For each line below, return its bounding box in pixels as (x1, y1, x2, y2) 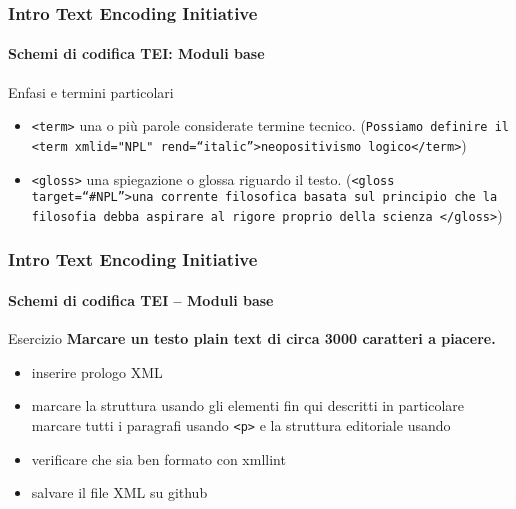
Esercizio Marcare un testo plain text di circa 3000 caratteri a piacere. (8, 328, 496, 349)
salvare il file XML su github (31, 482, 208, 503)
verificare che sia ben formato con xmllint (31, 448, 286, 469)
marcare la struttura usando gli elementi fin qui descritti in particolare (31, 395, 464, 416)
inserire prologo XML (31, 361, 163, 382)
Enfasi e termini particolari (8, 81, 174, 102)
